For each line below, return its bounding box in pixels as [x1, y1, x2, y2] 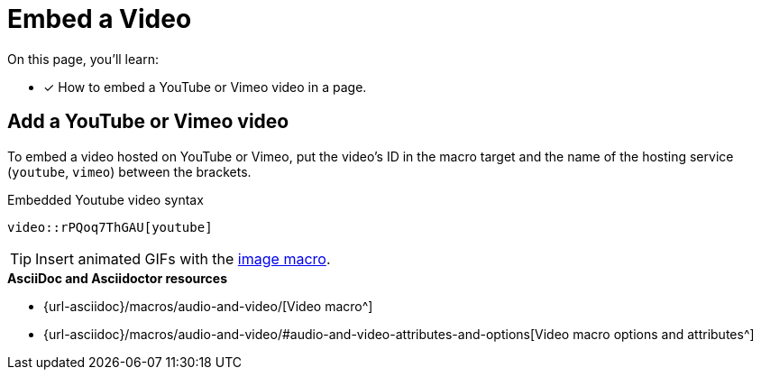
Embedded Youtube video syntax [7, 191, 204, 207]
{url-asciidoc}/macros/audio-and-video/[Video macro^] [43, 298, 373, 314]
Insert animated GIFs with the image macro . [35, 249, 331, 268]
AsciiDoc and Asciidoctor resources [7, 270, 228, 286]
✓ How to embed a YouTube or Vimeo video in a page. [43, 78, 367, 95]
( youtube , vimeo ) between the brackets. [7, 163, 252, 179]
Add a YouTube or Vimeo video [7, 110, 289, 133]
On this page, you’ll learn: [7, 51, 159, 67]
